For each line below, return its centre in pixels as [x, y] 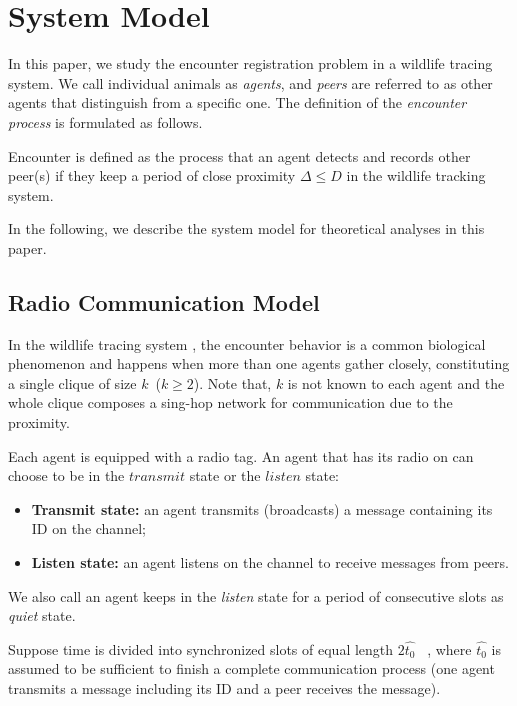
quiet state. [42, 615]
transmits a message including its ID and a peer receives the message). [224, 687]
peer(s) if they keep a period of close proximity [152, 175]
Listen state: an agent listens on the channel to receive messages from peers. [270, 562]
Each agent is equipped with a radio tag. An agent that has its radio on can [241, 455]
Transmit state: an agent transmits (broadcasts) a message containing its [262, 508]
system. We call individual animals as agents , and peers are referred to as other [250, 82]
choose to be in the [66, 475]
